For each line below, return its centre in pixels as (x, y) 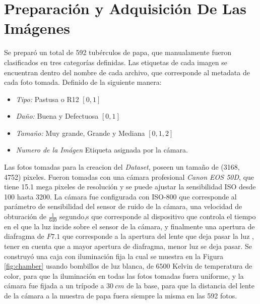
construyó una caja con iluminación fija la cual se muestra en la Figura (114, 256)
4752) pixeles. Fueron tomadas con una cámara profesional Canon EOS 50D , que (129, 176)
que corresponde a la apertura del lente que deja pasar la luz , (158, 236)
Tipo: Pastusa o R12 (47, 99)
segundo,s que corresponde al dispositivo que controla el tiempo (158, 216)
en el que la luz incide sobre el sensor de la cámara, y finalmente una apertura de (129, 226)
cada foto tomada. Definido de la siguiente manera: (83, 82)
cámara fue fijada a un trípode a (54, 286)
